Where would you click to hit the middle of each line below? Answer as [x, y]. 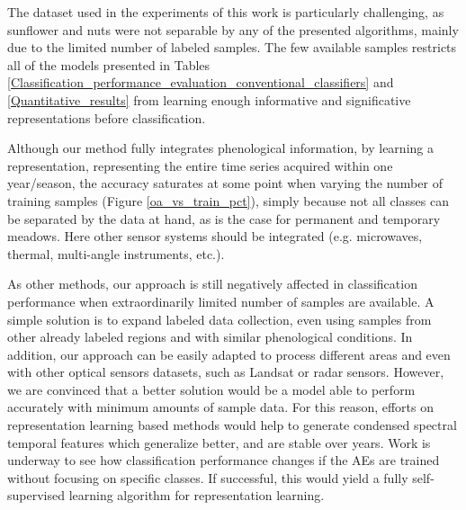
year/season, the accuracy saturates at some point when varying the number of [225, 183]
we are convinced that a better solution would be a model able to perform [211, 389]
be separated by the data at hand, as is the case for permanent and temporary [224, 218]
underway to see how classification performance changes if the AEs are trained [224, 460]
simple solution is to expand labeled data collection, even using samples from [220, 319]
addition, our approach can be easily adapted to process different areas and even [229, 354]
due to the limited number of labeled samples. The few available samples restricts [232, 47]
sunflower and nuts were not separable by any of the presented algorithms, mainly [233, 29]
